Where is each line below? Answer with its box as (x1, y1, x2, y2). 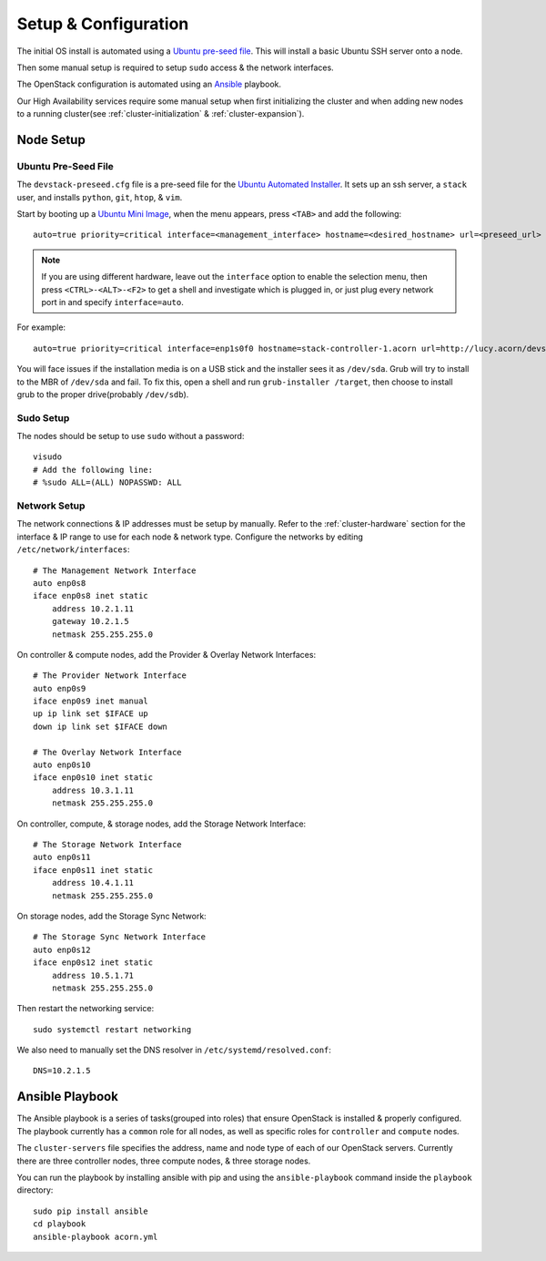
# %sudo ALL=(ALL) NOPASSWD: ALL (33, 477, 182, 487)
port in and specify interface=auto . (41, 297, 184, 307)
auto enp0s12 (33, 944, 91, 955)
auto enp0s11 (33, 852, 91, 863)
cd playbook (33, 1219, 86, 1229)
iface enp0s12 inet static (33, 958, 154, 968)
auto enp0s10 (33, 760, 91, 770)
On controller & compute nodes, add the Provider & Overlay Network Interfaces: (16, 649, 317, 660)
